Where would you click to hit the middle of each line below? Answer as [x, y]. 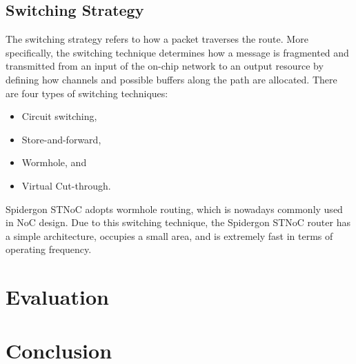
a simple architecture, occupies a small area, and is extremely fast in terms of [169, 235]
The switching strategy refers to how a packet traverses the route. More [157, 39]
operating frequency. [49, 249]
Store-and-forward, [61, 139]
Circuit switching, [59, 116]
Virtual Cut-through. [66, 185]
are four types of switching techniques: [87, 93]
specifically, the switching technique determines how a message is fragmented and [177, 52]
